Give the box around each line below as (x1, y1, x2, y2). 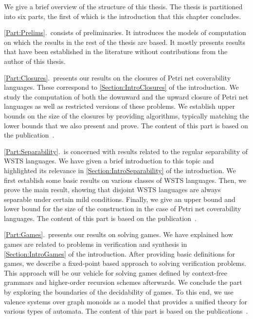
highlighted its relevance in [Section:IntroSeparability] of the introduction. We (4, 165, 236, 175)
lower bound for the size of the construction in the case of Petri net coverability (4, 203, 241, 214)
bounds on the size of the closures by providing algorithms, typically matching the (4, 110, 249, 120)
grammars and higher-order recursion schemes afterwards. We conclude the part (4, 277, 242, 287)
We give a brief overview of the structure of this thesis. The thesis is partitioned (4, 1, 243, 11)
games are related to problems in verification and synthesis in (4, 239, 187, 249)
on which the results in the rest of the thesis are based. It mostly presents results (4, 37, 246, 47)
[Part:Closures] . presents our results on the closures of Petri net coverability (4, 72, 231, 82)
